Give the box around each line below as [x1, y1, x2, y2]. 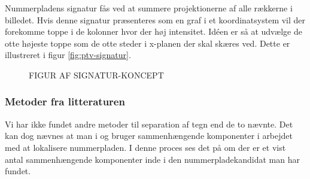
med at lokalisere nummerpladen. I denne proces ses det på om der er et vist [5, 141, 286, 153]
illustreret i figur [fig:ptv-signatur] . [5, 48, 131, 61]
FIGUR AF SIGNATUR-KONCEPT [29, 68, 164, 81]
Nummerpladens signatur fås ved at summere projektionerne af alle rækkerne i [5, 2, 293, 14]
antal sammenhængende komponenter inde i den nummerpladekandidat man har [5, 153, 300, 165]
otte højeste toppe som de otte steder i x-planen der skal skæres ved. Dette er [5, 37, 290, 49]
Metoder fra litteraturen [5, 94, 125, 109]
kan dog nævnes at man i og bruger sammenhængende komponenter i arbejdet [5, 129, 293, 142]
